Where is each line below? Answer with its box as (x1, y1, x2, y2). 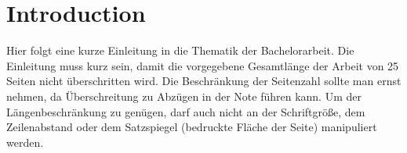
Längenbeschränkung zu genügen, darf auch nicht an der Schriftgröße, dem (6, 103, 365, 119)
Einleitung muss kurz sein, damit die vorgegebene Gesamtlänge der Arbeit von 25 (6, 57, 399, 73)
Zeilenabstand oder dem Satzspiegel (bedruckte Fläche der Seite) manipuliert (6, 119, 377, 135)
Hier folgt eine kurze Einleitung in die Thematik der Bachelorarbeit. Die (6, 42, 354, 59)
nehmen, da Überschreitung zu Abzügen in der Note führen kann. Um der (6, 87, 362, 104)
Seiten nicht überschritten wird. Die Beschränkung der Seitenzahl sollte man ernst (6, 73, 402, 89)
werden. (6, 133, 44, 150)
